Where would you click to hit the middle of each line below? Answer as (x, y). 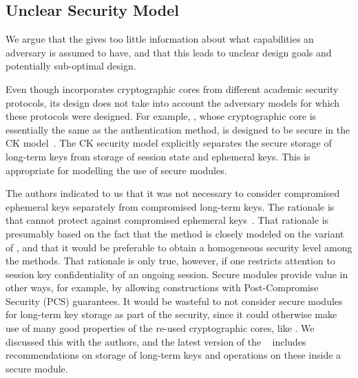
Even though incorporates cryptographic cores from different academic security (172, 88)
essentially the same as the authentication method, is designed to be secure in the (178, 129)
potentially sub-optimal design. (71, 66)
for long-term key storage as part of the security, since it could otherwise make (171, 314)
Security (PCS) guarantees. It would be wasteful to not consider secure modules (174, 301)
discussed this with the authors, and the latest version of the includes (156, 341)
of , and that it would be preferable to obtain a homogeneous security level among (179, 247)
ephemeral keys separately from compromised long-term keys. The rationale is (170, 206)
